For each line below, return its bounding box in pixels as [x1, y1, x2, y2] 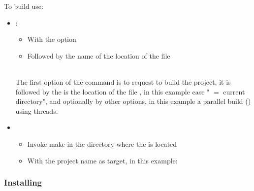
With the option [27, 34, 76, 44]
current [223, 86, 245, 96]
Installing [4, 176, 42, 189]
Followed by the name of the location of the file [27, 50, 170, 61]
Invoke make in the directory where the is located [27, 138, 177, 149]
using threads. [15, 105, 58, 116]
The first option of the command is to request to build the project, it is [15, 76, 231, 87]
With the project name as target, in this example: [27, 155, 178, 165]
